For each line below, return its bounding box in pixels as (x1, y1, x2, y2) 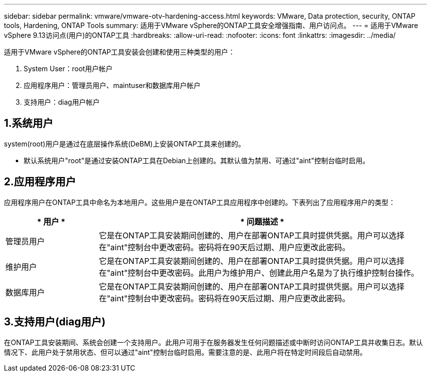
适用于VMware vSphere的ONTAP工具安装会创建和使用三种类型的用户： (4, 48, 235, 56)
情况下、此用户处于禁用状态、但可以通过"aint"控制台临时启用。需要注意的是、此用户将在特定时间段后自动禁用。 (4, 347, 367, 356)
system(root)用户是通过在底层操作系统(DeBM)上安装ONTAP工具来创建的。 (4, 139, 246, 148)
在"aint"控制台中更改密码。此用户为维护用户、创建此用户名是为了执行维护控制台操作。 (98, 267, 419, 278)
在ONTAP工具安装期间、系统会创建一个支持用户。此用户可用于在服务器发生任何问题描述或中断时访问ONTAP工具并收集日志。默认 (4, 338, 423, 347)
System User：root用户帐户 (24, 64, 113, 73)
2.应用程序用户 (4, 175, 76, 188)
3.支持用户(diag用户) (4, 316, 106, 328)
